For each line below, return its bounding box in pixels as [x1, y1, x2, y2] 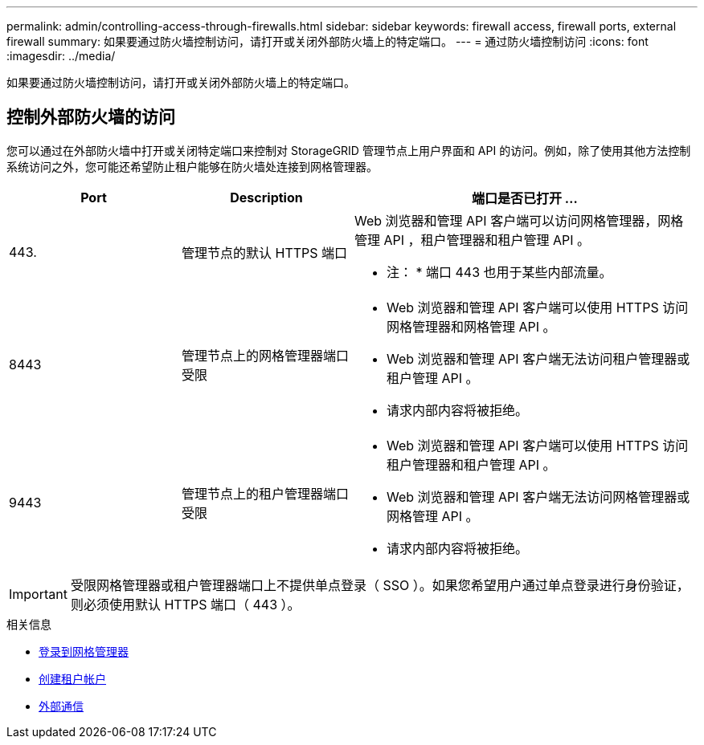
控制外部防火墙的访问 [6, 107, 175, 128]
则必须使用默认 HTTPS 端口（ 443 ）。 [70, 596, 301, 613]
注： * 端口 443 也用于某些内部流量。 [387, 263, 612, 280]
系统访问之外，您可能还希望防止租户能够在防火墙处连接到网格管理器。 [6, 159, 378, 173]
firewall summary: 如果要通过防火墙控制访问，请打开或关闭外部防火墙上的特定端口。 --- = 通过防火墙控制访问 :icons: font [6, 35, 649, 48]
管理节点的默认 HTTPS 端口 [182, 244, 348, 261]
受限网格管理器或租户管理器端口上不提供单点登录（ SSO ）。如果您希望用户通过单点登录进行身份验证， [70, 576, 690, 593]
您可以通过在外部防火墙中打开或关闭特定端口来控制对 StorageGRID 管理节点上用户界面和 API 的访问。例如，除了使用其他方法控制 [6, 143, 691, 157]
